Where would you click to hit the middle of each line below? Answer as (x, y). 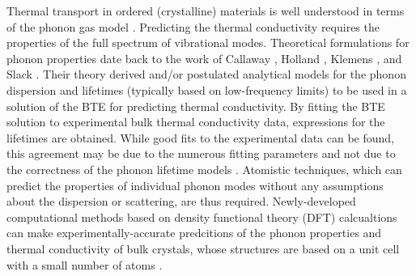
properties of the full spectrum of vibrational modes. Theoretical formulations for (208, 42)
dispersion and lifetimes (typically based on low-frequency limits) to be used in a (207, 89)
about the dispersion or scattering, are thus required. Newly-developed (181, 201)
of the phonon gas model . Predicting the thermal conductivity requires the (193, 26)
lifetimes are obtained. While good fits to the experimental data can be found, (200, 137)
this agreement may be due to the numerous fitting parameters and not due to (201, 153)
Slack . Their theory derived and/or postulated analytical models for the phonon (206, 74)
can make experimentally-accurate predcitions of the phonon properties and (194, 233)
